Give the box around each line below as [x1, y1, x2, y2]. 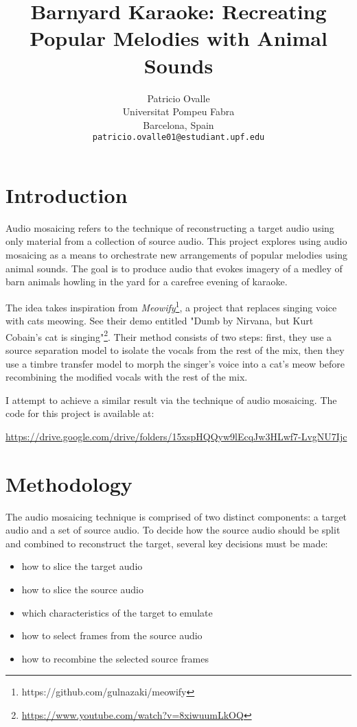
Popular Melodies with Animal [30, 24, 327, 52]
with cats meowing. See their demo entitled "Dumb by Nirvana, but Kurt [5, 313, 314, 328]
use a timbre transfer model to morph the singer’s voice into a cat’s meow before [5, 356, 345, 370]
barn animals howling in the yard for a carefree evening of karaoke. [5, 274, 288, 289]
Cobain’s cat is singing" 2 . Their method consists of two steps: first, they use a [5, 327, 332, 344]
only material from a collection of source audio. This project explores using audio [5, 234, 347, 248]
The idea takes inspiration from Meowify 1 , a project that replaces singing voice [5, 298, 337, 314]
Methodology [5, 469, 133, 497]
